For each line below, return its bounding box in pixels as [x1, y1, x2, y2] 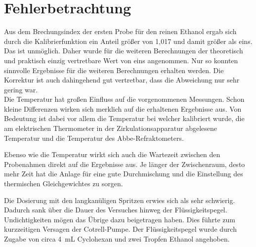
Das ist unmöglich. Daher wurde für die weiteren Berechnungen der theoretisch [4, 45, 243, 56]
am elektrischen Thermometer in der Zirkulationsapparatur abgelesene [4, 123, 217, 133]
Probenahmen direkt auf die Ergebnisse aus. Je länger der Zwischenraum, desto [4, 159, 245, 169]
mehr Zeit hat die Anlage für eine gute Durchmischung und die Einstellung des [4, 168, 243, 179]
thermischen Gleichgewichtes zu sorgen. [4, 178, 123, 189]
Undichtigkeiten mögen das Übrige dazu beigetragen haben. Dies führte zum [4, 214, 235, 224]
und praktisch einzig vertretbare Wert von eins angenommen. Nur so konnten [4, 55, 238, 65]
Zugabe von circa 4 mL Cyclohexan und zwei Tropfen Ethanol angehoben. [4, 234, 230, 244]
